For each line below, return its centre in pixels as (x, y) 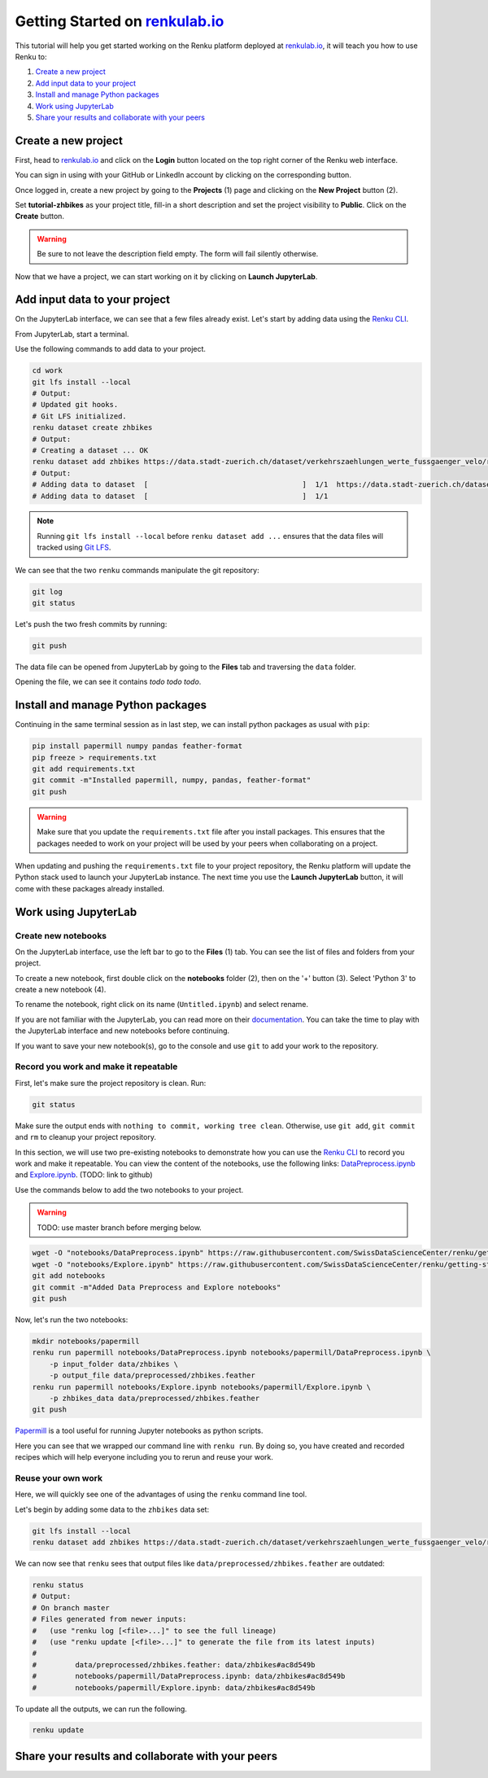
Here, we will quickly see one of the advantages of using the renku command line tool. (161, 1495)
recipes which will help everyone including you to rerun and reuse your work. (144, 1457)
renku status (58, 1585)
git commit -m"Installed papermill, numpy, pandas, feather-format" (172, 780)
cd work (47, 371)
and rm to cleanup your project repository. (85, 1137)
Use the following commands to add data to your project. (111, 349)
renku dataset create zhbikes (92, 428)
